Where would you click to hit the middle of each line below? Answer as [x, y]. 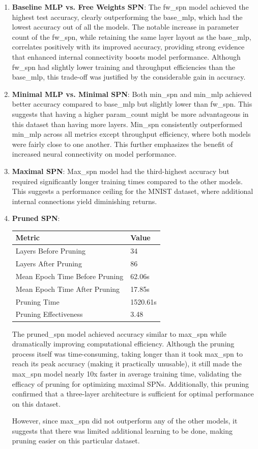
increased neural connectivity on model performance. [94, 154]
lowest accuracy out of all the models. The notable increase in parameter [125, 27]
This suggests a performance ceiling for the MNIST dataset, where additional [133, 191]
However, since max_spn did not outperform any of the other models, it [125, 421]
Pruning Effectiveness [49, 314]
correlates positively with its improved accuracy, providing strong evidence [128, 47]
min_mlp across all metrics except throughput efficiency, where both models [131, 134]
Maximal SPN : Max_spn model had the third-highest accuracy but [121, 171]
